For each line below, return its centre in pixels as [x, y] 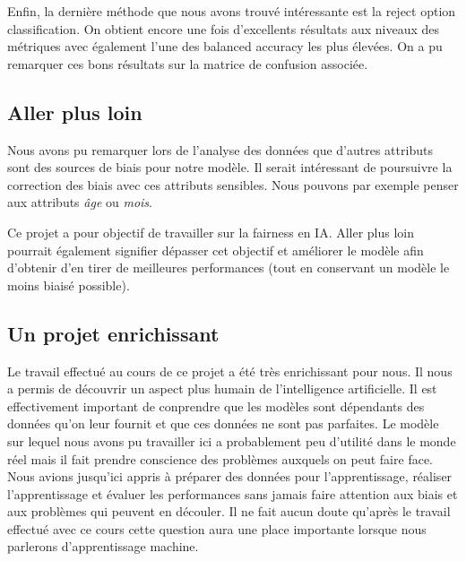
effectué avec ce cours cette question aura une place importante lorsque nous [217, 528]
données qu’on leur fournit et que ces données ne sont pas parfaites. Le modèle [223, 423]
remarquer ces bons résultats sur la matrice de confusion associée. [188, 63]
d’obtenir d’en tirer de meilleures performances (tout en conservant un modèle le [229, 268]
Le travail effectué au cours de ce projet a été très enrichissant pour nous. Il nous [230, 371]
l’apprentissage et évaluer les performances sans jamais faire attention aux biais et [233, 493]
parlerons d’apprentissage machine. [103, 546]
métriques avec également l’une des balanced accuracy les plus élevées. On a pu [225, 46]
